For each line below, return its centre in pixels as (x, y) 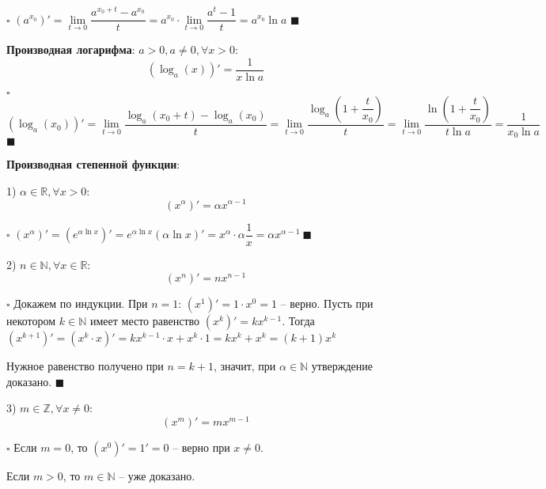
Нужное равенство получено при (85, 366)
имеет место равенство (145, 321)
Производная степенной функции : (93, 164)
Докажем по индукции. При (81, 303)
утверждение (342, 366)
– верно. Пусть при (327, 303)
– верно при (201, 447)
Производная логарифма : (71, 49)
